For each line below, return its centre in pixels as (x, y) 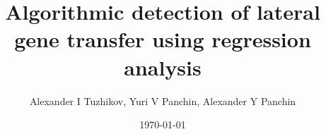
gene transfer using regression (163, 39)
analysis (163, 67)
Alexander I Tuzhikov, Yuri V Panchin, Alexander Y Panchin (163, 100)
